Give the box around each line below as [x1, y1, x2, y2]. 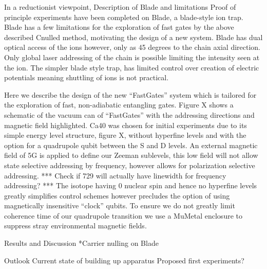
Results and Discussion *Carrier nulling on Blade [4, 238, 159, 248]
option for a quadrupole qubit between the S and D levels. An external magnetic [4, 139, 258, 150]
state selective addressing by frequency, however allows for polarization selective [4, 159, 255, 170]
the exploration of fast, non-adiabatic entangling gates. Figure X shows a [4, 99, 234, 110]
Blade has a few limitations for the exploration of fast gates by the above [4, 22, 234, 32]
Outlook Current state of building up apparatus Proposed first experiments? [4, 255, 244, 265]
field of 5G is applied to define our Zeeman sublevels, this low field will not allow [4, 150, 258, 160]
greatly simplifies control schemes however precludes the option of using [4, 190, 230, 201]
